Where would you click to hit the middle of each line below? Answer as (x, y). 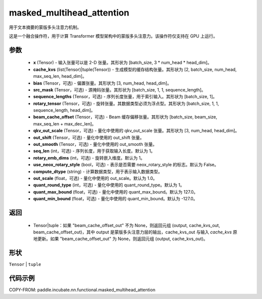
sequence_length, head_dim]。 (64, 110)
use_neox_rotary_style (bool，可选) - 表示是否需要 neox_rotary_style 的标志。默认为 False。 (126, 165)
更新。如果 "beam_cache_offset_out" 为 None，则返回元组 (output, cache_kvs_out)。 (123, 239)
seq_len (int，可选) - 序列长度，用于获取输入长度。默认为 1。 (94, 151)
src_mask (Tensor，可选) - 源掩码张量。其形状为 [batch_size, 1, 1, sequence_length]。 (120, 89)
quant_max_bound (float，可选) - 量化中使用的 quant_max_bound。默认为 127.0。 (116, 192)
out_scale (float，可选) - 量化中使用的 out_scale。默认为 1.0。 (95, 178)
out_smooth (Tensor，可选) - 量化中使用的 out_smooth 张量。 (95, 144)
